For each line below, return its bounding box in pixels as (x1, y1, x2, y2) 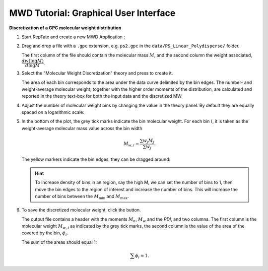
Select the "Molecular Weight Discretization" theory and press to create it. (21, 70, 173, 76)
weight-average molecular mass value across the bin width (21, 125, 142, 131)
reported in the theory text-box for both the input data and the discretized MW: (21, 93, 183, 99)
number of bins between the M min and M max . (35, 193, 129, 201)
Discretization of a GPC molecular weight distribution (9, 25, 122, 31)
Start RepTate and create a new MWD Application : (21, 34, 125, 40)
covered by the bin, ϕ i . (21, 230, 68, 237)
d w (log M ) (21, 58, 44, 64)
